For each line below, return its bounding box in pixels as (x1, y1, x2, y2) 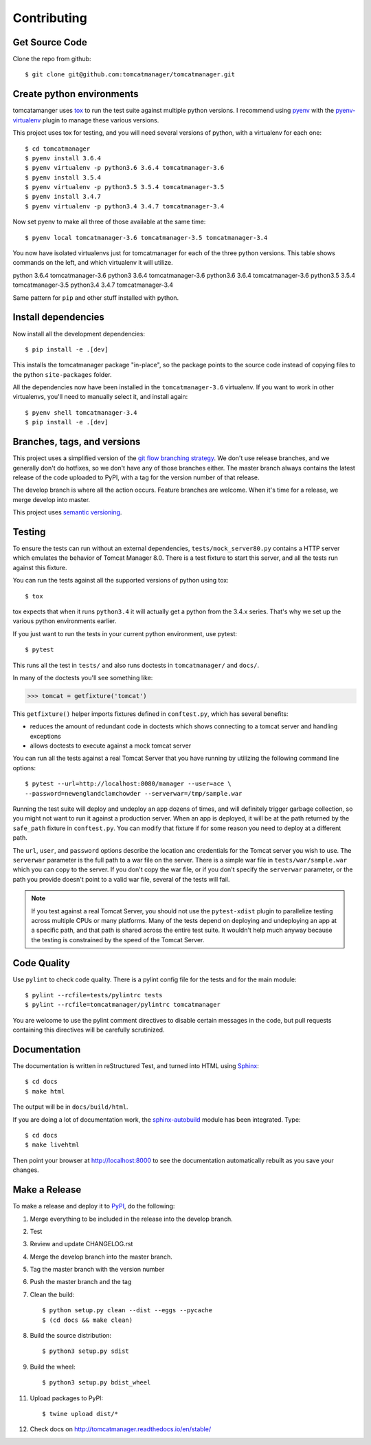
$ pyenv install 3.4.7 (25, 193, 102, 201)
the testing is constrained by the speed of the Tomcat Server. (31, 935, 205, 944)
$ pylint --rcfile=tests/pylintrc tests (25, 991, 163, 999)
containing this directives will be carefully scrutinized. (12, 1025, 165, 1034)
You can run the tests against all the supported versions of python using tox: (12, 576, 229, 585)
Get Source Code (12, 36, 87, 48)
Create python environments (12, 88, 139, 100)
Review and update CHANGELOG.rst (30, 1240, 133, 1248)
